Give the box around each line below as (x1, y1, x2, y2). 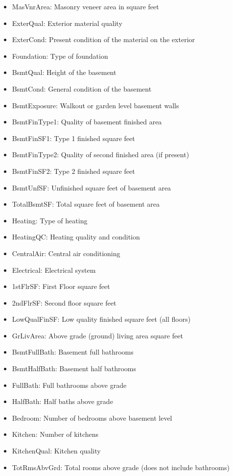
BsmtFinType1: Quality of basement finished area (12, 117, 162, 127)
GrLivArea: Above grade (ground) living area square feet (12, 330, 183, 340)
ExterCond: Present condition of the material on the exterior (12, 34, 195, 45)
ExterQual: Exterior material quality (12, 18, 122, 28)
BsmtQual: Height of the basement (12, 67, 116, 77)
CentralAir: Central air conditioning (12, 248, 120, 258)
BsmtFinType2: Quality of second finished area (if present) (12, 149, 189, 160)
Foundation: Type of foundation (12, 50, 108, 61)
